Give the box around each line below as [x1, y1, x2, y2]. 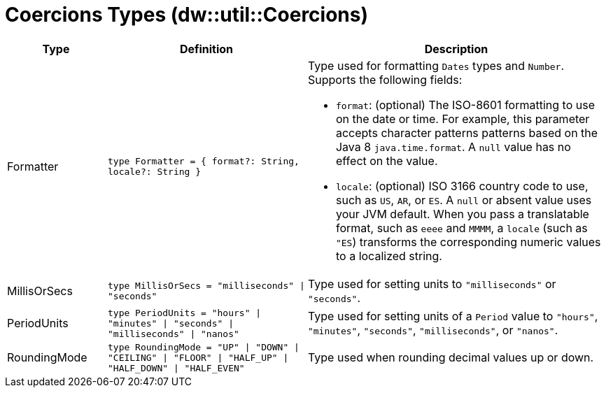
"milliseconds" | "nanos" [107, 328, 239, 339]
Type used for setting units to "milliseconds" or [307, 276, 556, 291]
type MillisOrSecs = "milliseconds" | [107, 280, 305, 291]
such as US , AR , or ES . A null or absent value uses [335, 192, 592, 207]
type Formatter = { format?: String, [107, 155, 300, 166]
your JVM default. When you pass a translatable [335, 206, 589, 221]
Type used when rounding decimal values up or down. [307, 350, 594, 365]
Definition [179, 41, 234, 56]
